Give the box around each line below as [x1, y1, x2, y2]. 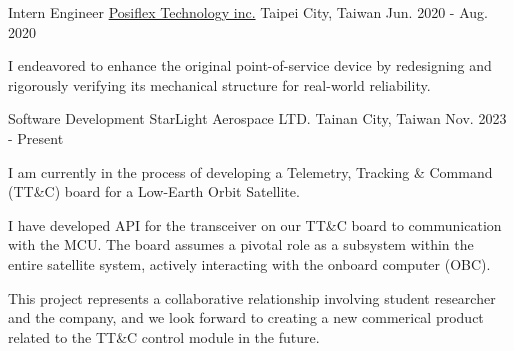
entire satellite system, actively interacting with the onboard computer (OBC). [8, 253, 491, 274]
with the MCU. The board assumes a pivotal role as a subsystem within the [8, 234, 474, 255]
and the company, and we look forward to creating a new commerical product [8, 307, 484, 328]
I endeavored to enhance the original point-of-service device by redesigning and [8, 55, 492, 76]
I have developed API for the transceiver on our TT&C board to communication [8, 214, 502, 235]
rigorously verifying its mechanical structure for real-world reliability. [8, 74, 431, 95]
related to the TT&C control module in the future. [8, 326, 320, 347]
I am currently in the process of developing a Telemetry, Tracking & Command [8, 161, 493, 182]
